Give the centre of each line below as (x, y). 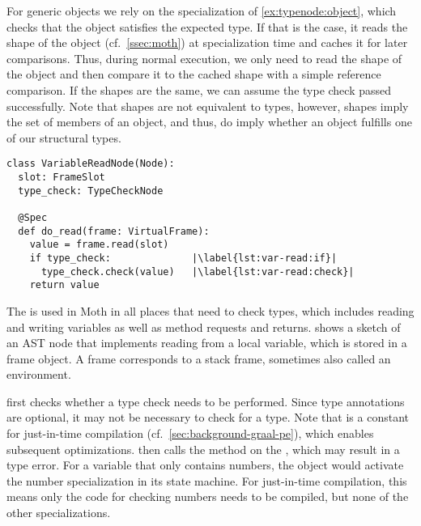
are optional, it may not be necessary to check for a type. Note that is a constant (208, 417)
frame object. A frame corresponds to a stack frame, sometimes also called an (199, 358)
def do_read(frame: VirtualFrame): (114, 231)
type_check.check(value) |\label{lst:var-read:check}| (198, 271)
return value (64, 285)
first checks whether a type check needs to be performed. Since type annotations (206, 401)
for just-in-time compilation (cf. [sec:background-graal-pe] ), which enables (190, 433)
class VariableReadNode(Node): (91, 164)
